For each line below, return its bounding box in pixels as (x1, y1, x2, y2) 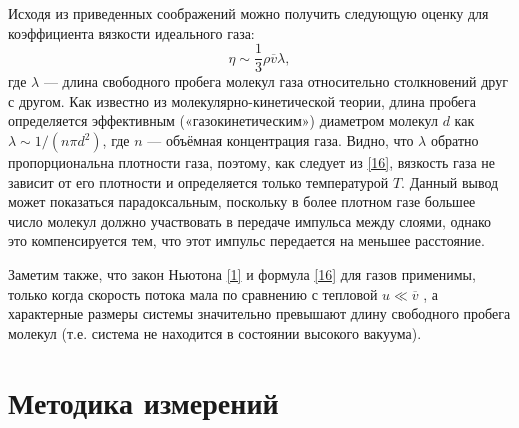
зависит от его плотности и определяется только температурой (8, 171, 389, 192)
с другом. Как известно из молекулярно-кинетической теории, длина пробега (8, 90, 477, 111)
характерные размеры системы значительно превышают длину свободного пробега (8, 303, 511, 324)
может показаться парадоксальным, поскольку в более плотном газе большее (8, 191, 476, 212)
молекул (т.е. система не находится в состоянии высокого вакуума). (8, 322, 422, 343)
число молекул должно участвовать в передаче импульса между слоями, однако (8, 210, 492, 231)
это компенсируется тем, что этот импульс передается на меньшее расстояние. (8, 230, 485, 251)
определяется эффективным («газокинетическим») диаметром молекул (8, 110, 438, 131)
